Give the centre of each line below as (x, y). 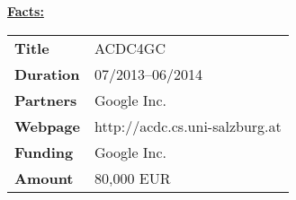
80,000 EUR (132, 178)
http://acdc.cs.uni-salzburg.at (188, 126)
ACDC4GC (130, 48)
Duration (47, 74)
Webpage (47, 126)
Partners (46, 100)
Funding (44, 152)
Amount (44, 178)
